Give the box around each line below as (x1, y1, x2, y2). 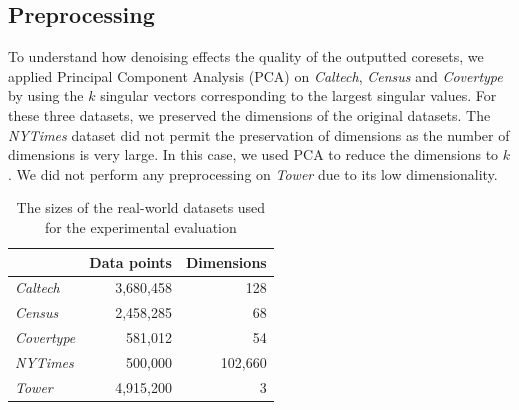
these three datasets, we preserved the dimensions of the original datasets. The (8, 104, 491, 125)
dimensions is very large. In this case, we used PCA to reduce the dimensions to (8, 144, 499, 165)
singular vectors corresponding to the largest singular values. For (100, 85, 497, 106)
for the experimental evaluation (44, 216, 237, 237)
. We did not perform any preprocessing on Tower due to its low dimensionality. (8, 163, 498, 184)
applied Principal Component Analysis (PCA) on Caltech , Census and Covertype (8, 65, 503, 86)
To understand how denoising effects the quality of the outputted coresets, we (8, 46, 484, 67)
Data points (89, 251, 172, 272)
